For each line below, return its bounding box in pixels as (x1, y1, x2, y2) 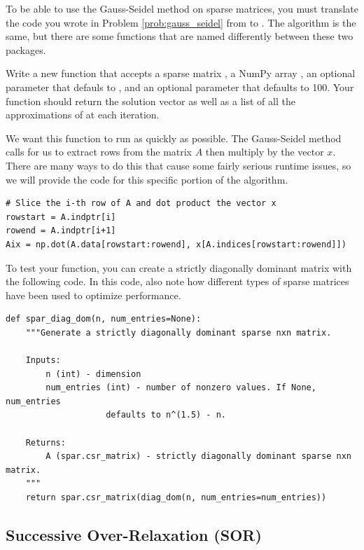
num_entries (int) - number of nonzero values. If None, (45, 383, 316, 393)
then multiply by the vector (205, 144, 324, 159)
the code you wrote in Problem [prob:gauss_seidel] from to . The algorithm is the (6, 15, 356, 29)
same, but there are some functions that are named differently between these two (6, 29, 353, 43)
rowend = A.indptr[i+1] (6, 226, 116, 236)
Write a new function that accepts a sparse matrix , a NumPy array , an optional (6, 66, 356, 81)
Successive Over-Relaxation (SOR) (6, 523, 262, 545)
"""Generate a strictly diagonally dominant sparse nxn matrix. (25, 327, 332, 338)
